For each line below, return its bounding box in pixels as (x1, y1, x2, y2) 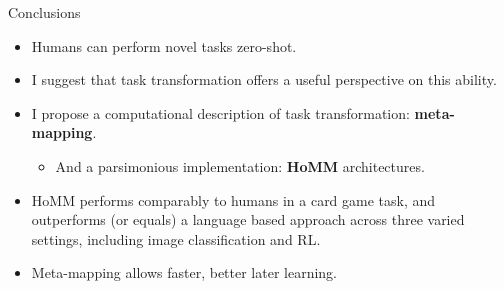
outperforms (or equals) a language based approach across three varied (31, 209, 465, 230)
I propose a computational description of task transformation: (31, 102, 410, 123)
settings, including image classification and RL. (31, 228, 321, 249)
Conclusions (8, 2, 81, 22)
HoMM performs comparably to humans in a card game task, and (31, 189, 436, 210)
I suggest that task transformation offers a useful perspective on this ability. (31, 69, 497, 90)
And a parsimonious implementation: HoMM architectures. (55, 155, 425, 176)
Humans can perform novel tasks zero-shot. (31, 35, 297, 56)
